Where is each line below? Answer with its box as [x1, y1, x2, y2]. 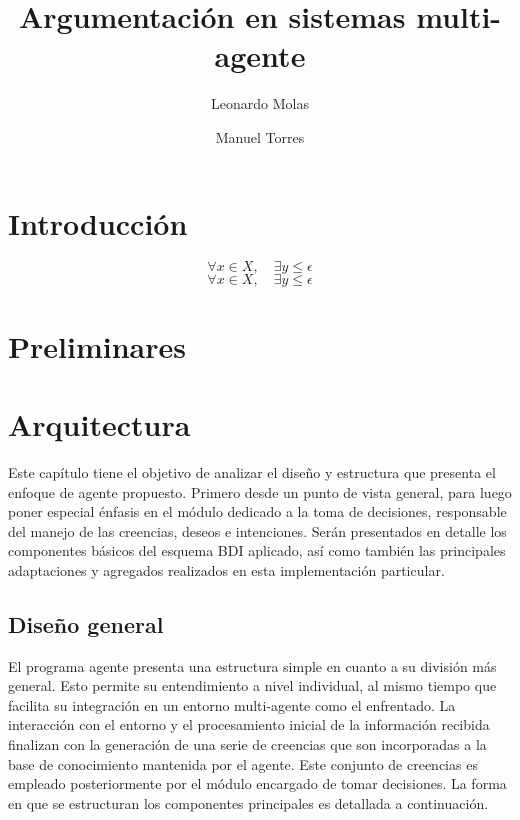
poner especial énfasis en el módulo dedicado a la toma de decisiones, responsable [8, 501, 507, 522]
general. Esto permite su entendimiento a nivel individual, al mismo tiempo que [8, 675, 497, 696]
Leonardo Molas [211, 93, 309, 114]
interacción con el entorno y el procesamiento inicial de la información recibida [8, 714, 490, 735]
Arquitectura [8, 404, 191, 444]
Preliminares [8, 325, 186, 366]
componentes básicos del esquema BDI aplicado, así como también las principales [8, 540, 506, 561]
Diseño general [8, 608, 164, 639]
